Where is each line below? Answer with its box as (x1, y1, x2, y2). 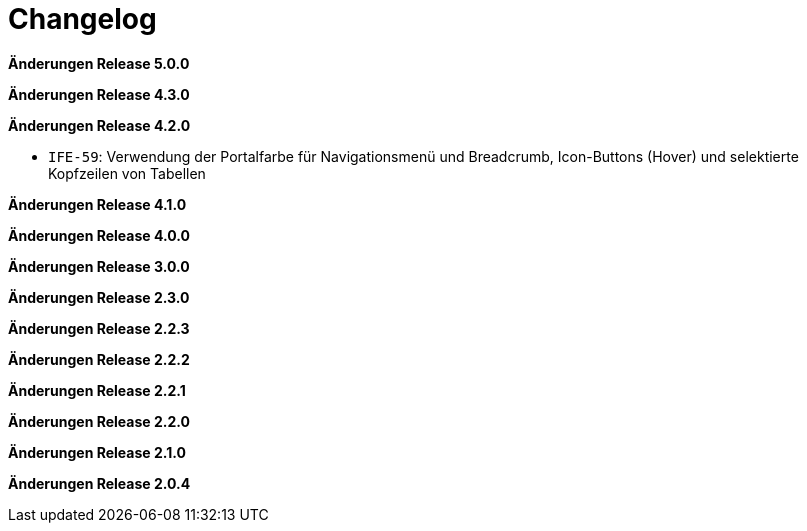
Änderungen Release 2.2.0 (8, 412, 190, 430)
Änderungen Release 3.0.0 (8, 257, 190, 275)
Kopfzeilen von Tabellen (48, 164, 206, 182)
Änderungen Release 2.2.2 (8, 350, 190, 368)
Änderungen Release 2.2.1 (8, 381, 186, 399)
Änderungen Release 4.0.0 (8, 226, 190, 244)
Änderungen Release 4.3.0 (8, 85, 190, 103)
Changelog (8, 2, 157, 36)
